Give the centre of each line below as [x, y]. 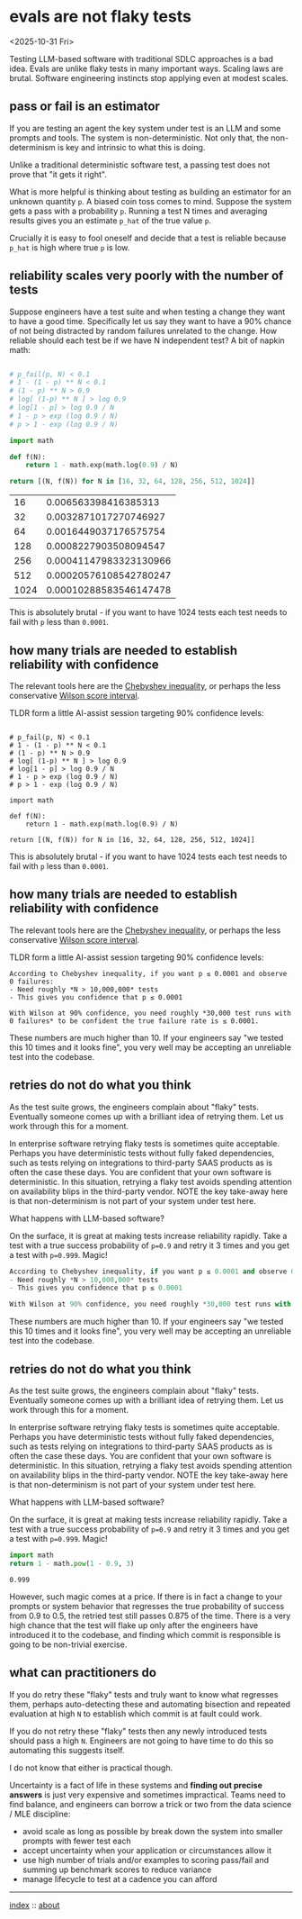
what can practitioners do [83, 1673]
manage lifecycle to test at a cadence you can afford [120, 1878]
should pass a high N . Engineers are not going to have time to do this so [142, 1741]
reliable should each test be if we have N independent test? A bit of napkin [147, 340]
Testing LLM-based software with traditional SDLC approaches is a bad [142, 59]
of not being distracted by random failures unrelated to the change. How [143, 330]
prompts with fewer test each [77, 1841]
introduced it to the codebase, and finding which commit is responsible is [145, 1634]
